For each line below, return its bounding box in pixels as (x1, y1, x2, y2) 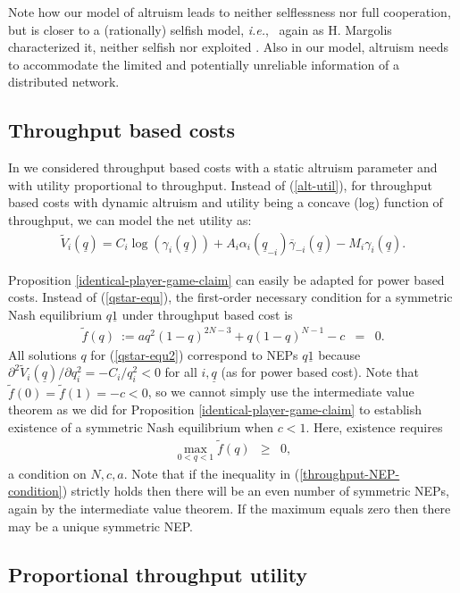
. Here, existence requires (305, 417, 443, 436)
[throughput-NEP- (299, 464, 400, 482)
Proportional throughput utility (8, 560, 308, 588)
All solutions (8, 345, 77, 363)
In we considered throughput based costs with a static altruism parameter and (8, 158, 438, 177)
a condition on (8, 464, 87, 482)
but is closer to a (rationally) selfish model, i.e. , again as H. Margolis (8, 20, 392, 38)
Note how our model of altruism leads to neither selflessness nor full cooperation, (8, 3, 451, 21)
